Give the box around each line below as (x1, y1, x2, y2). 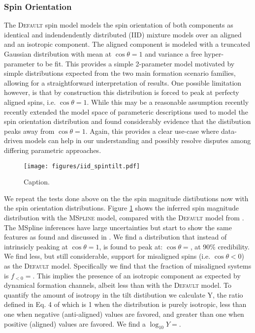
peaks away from (4, 125, 55, 136)
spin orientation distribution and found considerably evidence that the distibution (4, 116, 251, 126)
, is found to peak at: (99, 241, 163, 251)
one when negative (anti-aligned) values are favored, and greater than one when (4, 308, 244, 319)
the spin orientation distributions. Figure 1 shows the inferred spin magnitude (4, 203, 239, 213)
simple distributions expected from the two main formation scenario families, (4, 68, 236, 78)
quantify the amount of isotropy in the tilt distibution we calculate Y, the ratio (4, 289, 243, 300)
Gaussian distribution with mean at (4, 49, 112, 59)
